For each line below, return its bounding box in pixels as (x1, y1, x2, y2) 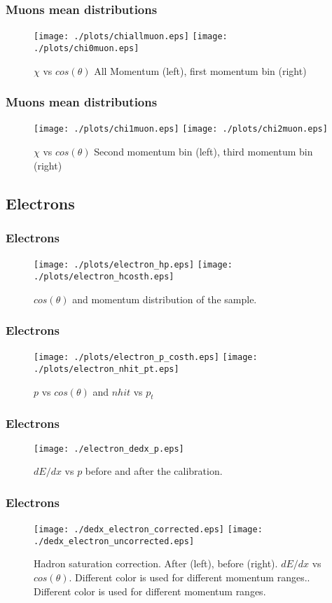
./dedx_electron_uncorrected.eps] (34, 536, 195, 546)
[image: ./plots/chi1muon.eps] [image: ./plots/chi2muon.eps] (34, 124, 328, 134)
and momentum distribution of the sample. (72, 291, 257, 306)
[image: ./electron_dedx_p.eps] (34, 443, 184, 454)
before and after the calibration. (85, 464, 223, 478)
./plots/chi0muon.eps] (34, 43, 139, 53)
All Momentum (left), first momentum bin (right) (94, 63, 307, 78)
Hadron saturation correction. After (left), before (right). (34, 556, 278, 571)
